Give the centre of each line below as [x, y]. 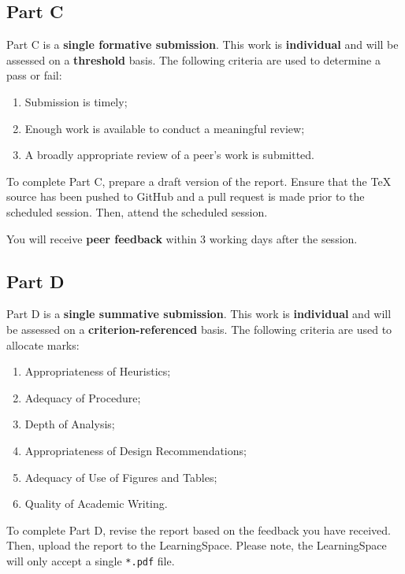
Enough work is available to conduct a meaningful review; [165, 128]
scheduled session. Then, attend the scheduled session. [137, 211]
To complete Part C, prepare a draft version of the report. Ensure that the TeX [199, 181]
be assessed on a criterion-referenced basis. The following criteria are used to [199, 329]
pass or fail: [34, 75]
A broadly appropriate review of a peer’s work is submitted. [170, 155]
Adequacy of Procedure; [83, 397]
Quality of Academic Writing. [96, 504]
